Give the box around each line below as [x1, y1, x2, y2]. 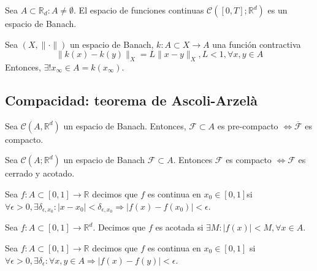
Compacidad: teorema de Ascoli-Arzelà [5, 90, 258, 109]
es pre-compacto [217, 119, 278, 132]
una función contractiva [212, 37, 301, 50]
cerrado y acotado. [5, 167, 75, 180]
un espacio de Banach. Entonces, [63, 119, 186, 132]
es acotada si [155, 221, 204, 234]
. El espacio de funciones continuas [74, 4, 204, 16]
